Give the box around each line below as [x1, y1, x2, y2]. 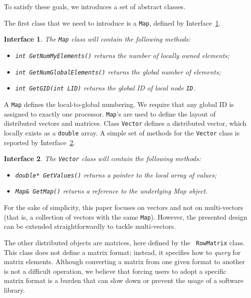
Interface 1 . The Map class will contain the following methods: [4, 34, 191, 44]
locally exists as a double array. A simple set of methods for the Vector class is [4, 127, 240, 137]
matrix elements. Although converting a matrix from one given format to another [4, 256, 245, 267]
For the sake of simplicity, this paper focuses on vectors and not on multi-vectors [4, 202, 243, 212]
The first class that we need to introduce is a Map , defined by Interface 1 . [4, 17, 221, 28]
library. [4, 284, 25, 295]
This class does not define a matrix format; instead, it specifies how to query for [4, 247, 241, 257]
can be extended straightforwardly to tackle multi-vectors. [4, 221, 176, 231]
